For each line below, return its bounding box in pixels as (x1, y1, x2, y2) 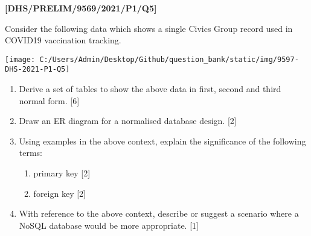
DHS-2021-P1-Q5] (5, 65, 70, 74)
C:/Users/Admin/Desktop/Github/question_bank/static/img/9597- (39, 55, 299, 64)
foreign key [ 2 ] (33, 187, 86, 199)
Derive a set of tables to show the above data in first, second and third (19, 82, 281, 95)
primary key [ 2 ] (33, 167, 91, 179)
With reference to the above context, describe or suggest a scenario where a (19, 207, 299, 220)
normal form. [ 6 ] (19, 94, 80, 107)
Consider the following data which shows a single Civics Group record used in (5, 22, 293, 34)
